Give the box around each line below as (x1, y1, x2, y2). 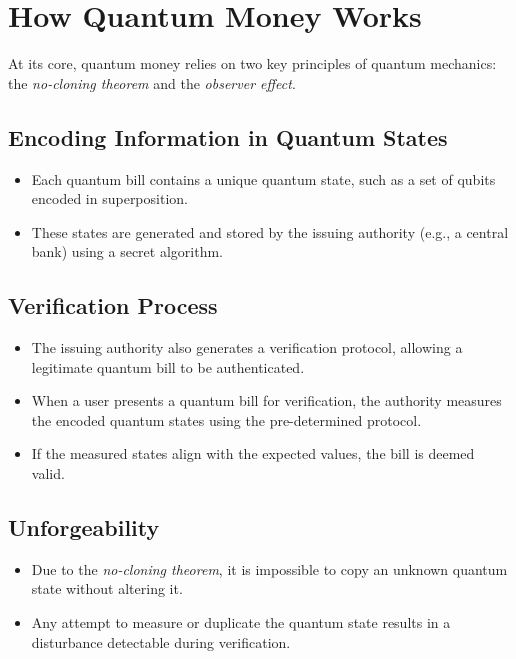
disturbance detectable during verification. (31, 631, 291, 652)
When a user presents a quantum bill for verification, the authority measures (31, 390, 502, 411)
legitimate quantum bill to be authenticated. (31, 356, 305, 377)
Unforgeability (8, 512, 160, 543)
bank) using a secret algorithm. (31, 241, 223, 262)
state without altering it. (31, 578, 183, 599)
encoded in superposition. (31, 188, 188, 209)
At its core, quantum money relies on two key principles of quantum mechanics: (8, 53, 497, 74)
